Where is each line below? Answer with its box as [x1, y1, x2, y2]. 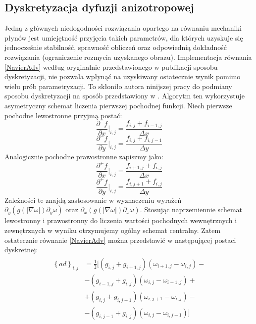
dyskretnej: [4, 244, 38, 255]
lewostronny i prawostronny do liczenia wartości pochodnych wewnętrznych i [4, 215, 237, 226]
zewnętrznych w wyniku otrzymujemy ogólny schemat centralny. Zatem [4, 225, 221, 235]
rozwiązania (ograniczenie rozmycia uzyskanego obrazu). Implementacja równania [4, 51, 252, 62]
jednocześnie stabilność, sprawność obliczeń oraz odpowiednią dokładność [4, 42, 227, 52]
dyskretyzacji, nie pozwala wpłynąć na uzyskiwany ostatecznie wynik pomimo [4, 71, 241, 82]
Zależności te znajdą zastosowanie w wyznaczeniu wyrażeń [4, 194, 182, 205]
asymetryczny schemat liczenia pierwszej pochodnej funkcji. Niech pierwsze [4, 100, 232, 110]
